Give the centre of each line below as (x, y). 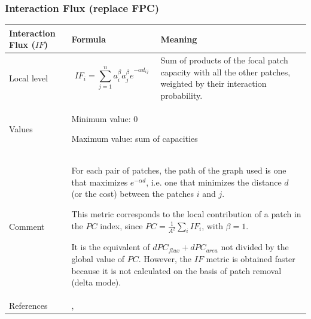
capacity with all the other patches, (225, 72)
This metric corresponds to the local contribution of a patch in (186, 214)
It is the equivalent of (111, 247)
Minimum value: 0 (105, 118)
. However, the (165, 259)
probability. (182, 95)
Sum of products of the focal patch (224, 60)
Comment (27, 226)
